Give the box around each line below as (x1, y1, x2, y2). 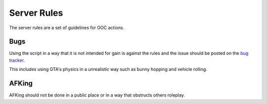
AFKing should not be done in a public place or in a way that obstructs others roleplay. (9, 92, 185, 98)
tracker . (9, 57, 25, 63)
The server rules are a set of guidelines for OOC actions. (9, 25, 125, 31)
